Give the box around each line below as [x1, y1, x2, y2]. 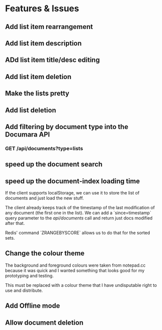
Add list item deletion [5, 72, 72, 81]
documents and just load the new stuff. [5, 195, 84, 201]
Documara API [5, 130, 50, 138]
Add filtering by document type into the [5, 122, 129, 131]
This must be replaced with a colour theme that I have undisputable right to [5, 282, 157, 288]
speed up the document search [5, 160, 103, 168]
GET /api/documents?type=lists [5, 145, 83, 152]
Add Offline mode [5, 302, 60, 310]
